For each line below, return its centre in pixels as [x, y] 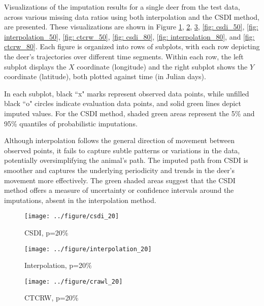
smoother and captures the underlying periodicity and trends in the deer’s [120, 170]
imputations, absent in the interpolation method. [80, 200]
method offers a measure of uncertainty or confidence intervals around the [119, 190]
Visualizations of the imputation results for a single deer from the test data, [122, 7]
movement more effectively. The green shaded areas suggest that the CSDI [120, 180]
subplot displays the [35, 66]
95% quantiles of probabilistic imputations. [71, 123]
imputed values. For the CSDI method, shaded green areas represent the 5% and [129, 113]
